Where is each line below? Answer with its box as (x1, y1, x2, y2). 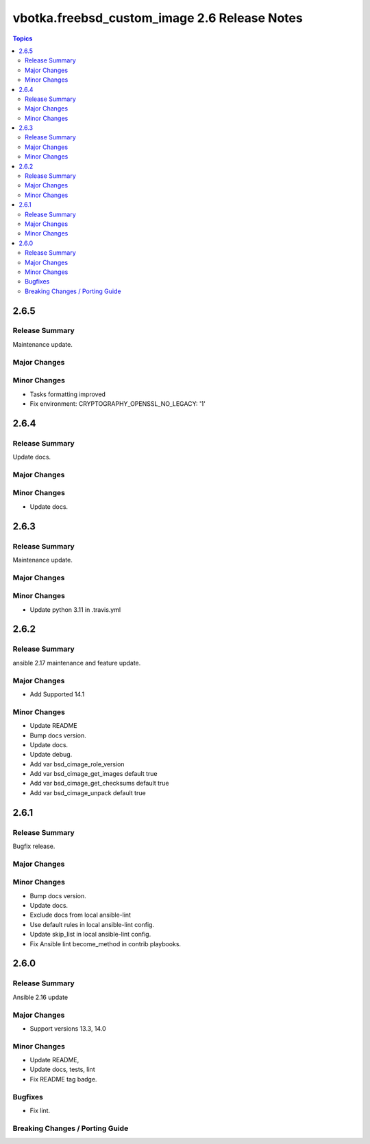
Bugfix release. (12, 842, 56, 850)
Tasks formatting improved (29, 390, 106, 398)
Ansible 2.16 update (12, 993, 69, 1001)
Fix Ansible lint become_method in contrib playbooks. (29, 939, 182, 948)
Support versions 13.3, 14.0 (29, 1024, 106, 1033)
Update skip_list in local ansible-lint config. (29, 930, 151, 939)
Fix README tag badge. (29, 1075, 97, 1083)
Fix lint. (29, 1106, 51, 1115)
